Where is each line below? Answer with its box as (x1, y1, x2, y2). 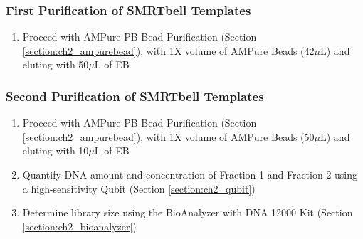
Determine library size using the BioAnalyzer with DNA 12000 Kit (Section (22, 205, 353, 220)
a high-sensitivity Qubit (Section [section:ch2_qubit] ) (22, 181, 256, 196)
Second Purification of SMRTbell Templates (6, 87, 264, 105)
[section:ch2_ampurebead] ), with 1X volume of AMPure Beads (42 (22, 43, 315, 58)
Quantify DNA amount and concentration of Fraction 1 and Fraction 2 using (22, 167, 358, 181)
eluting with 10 (22, 143, 89, 158)
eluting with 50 (22, 57, 89, 72)
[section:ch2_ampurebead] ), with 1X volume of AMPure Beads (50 (22, 129, 315, 144)
